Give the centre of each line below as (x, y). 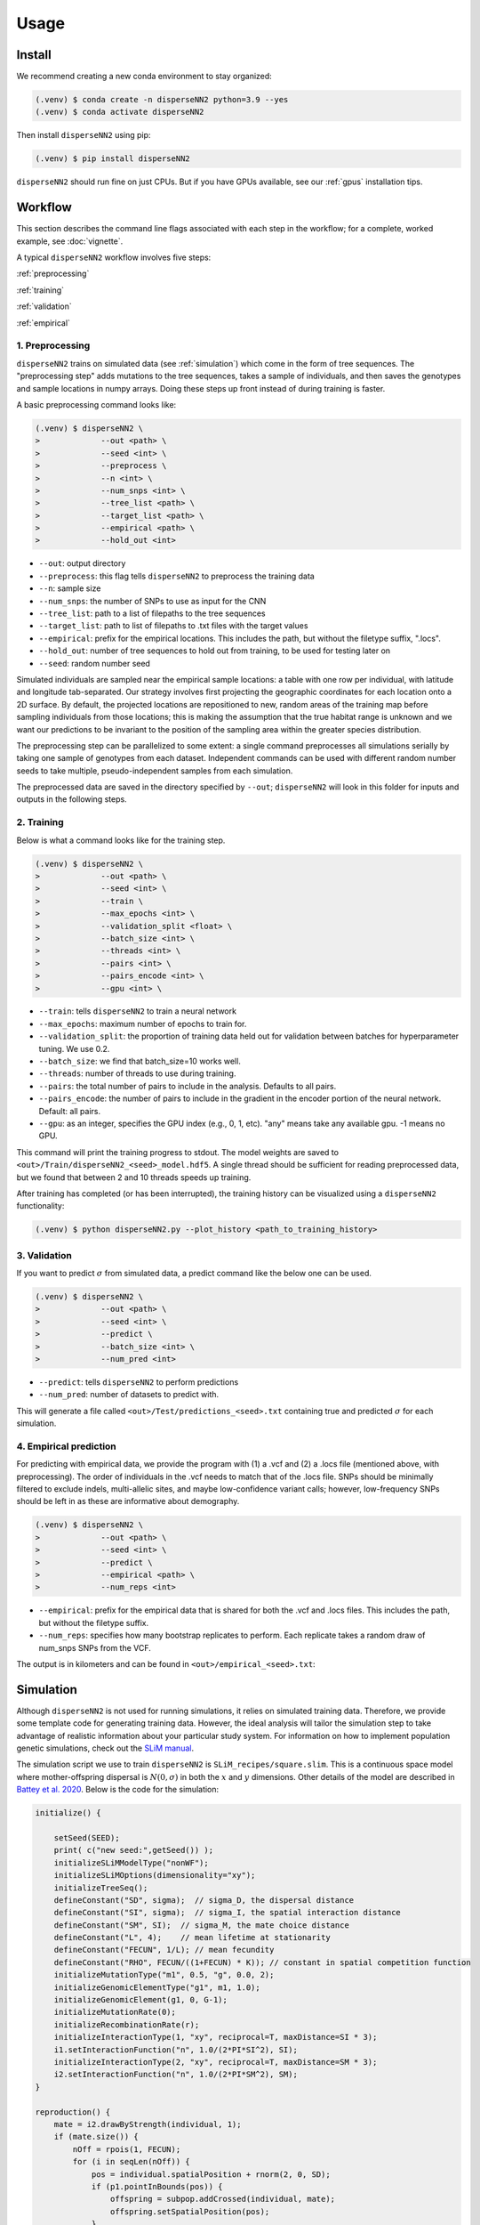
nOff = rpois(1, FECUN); (127, 2149)
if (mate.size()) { (96, 2137)
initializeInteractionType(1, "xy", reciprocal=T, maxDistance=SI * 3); (216, 2037)
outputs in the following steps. (72, 799)
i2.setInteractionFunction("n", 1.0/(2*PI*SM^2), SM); (176, 2075)
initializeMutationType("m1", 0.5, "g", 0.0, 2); (164, 1975)
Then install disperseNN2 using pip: (84, 135)
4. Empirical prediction (67, 1446)
